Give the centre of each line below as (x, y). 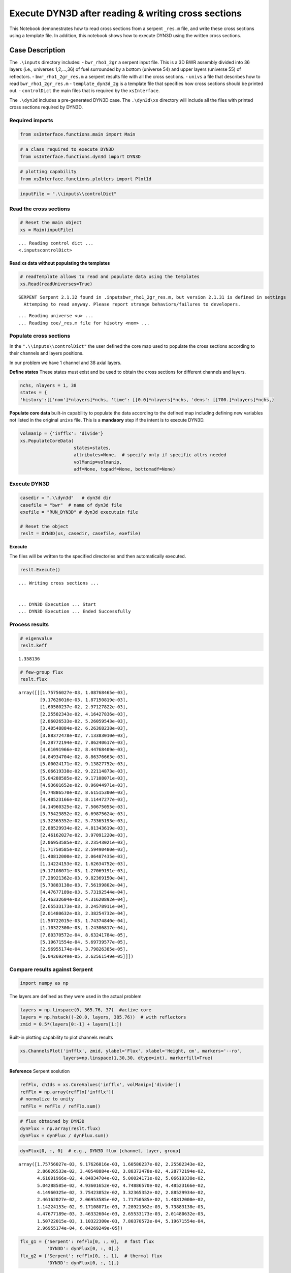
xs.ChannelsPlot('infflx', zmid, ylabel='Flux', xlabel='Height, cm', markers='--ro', (131, 1051)
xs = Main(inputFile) (47, 230)
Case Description (37, 50)
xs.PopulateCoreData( (47, 441)
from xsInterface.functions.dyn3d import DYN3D (80, 156)
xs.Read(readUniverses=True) (56, 284)
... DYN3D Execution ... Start (57, 604)
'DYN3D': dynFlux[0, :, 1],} (83, 1263)
